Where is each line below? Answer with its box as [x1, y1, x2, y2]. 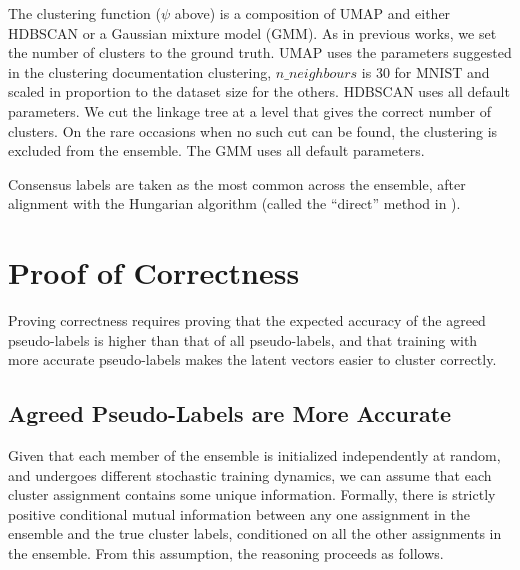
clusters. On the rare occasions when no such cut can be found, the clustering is [8, 120, 498, 141]
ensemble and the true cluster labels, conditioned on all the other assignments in [8, 523, 502, 544]
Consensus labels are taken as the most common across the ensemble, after [8, 173, 466, 194]
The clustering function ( [8, 3, 161, 23]
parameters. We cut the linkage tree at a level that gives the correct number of [8, 100, 491, 121]
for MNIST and [394, 61, 490, 82]
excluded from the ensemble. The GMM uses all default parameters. [8, 140, 425, 161]
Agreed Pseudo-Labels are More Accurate [8, 398, 452, 429]
